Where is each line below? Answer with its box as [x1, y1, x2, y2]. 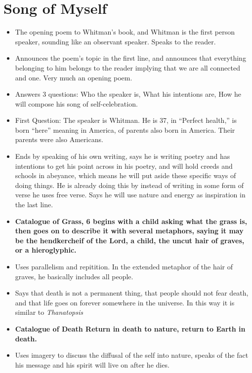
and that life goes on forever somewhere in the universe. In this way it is [15, 297, 235, 307]
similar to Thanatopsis [15, 307, 83, 317]
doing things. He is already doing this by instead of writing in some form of [15, 180, 244, 190]
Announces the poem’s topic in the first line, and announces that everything [15, 53, 246, 63]
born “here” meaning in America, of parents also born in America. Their [15, 124, 235, 135]
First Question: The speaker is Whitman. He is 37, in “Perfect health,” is [15, 115, 237, 125]
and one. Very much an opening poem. [15, 72, 132, 82]
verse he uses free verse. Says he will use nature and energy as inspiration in [15, 189, 246, 200]
